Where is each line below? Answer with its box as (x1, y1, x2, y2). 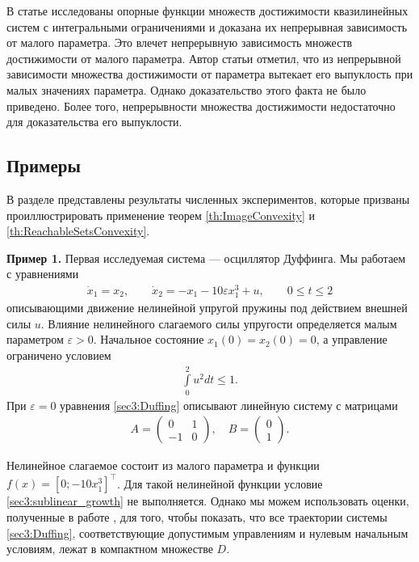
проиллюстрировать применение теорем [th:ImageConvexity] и (6, 206, 315, 223)
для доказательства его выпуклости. (6, 113, 182, 130)
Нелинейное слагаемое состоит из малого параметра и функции (6, 457, 320, 474)
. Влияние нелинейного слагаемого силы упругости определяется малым (40, 315, 397, 332)
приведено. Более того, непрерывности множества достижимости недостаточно (6, 97, 396, 114)
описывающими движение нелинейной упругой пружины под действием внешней (6, 299, 408, 316)
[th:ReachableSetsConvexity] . (6, 222, 150, 239)
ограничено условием (6, 346, 111, 363)
